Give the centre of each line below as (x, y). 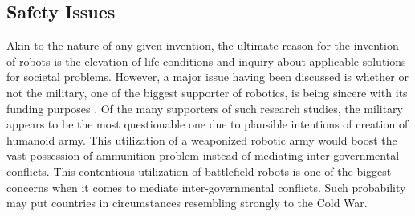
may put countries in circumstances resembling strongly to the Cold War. (187, 203)
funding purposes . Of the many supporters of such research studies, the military (205, 108)
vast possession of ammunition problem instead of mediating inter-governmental (203, 155)
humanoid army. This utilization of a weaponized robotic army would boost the (202, 139)
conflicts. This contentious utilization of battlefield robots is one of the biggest (199, 171)
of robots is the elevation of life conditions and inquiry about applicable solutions (206, 61)
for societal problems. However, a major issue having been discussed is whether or (207, 77)
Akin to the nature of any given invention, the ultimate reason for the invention (203, 45)
